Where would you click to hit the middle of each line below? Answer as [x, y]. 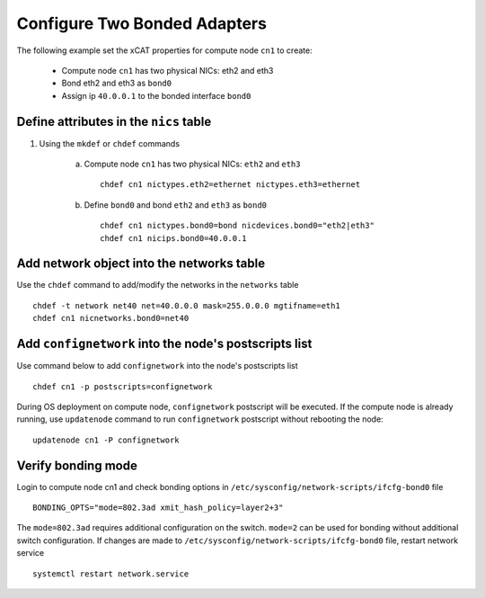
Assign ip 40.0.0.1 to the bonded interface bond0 [156, 95]
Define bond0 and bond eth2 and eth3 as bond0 [176, 205]
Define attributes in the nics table [114, 121]
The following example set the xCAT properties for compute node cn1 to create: [165, 50]
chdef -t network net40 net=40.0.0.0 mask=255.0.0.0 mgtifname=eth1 [186, 305]
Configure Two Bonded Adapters [141, 23]
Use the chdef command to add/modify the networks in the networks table [158, 285]
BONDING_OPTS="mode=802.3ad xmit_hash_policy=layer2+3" [158, 508]
